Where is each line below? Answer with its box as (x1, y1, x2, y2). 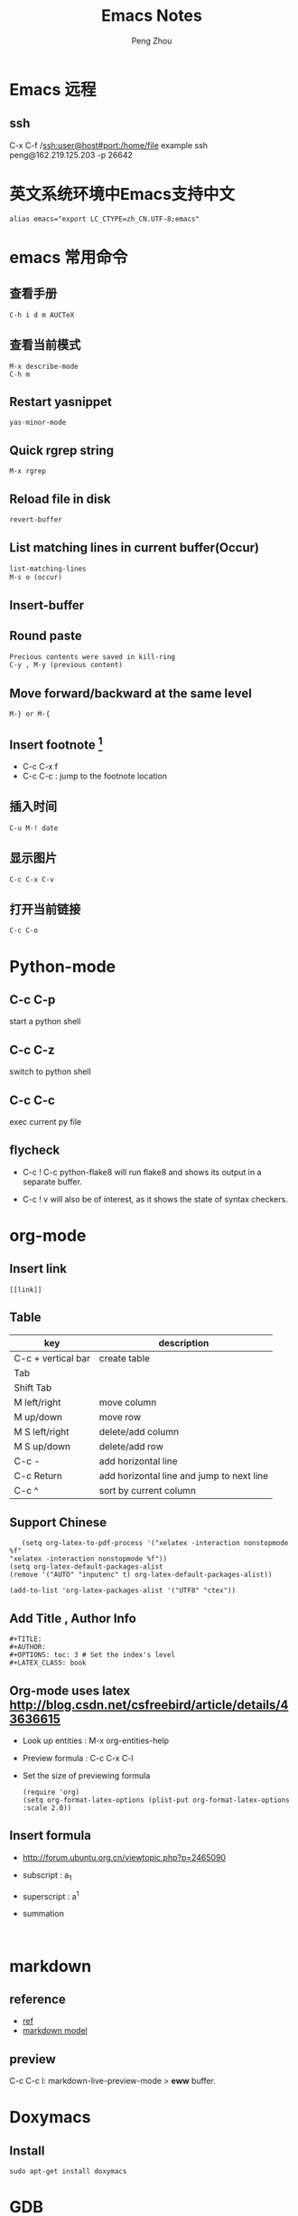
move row (98, 1410, 142, 1423)
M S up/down (14, 1439, 70, 1452)
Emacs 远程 (9, 79, 97, 99)
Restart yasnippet (9, 394, 113, 410)
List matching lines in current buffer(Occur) (9, 540, 260, 556)
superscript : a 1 (22, 1889, 79, 1901)
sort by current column (98, 1484, 197, 1496)
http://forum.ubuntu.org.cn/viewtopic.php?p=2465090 (22, 1852, 227, 1862)
